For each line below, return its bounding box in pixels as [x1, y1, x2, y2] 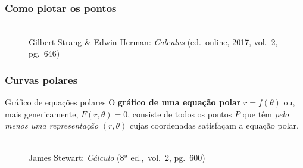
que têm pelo [242, 107, 289, 120]
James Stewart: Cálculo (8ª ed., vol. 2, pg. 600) [29, 151, 205, 163]
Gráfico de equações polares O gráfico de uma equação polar [5, 96, 241, 108]
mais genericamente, [5, 107, 79, 120]
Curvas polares [5, 72, 78, 87]
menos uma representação [5, 119, 99, 132]
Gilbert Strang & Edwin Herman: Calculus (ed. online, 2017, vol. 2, [29, 35, 278, 48]
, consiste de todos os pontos [127, 107, 232, 120]
